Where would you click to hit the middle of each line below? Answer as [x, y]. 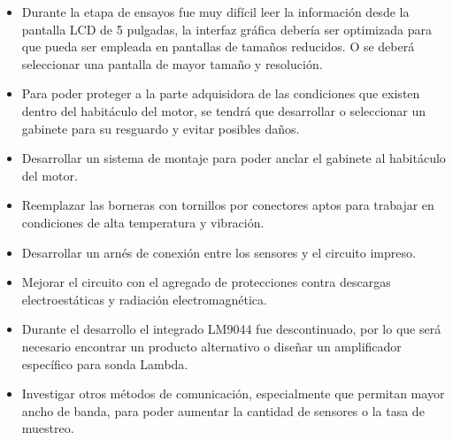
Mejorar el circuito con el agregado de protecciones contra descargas [206, 282]
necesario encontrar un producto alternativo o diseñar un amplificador [211, 346]
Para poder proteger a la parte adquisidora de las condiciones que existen [221, 93]
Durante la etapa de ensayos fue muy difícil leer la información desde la [215, 12]
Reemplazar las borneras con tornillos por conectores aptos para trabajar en [228, 205]
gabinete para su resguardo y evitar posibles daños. [161, 128]
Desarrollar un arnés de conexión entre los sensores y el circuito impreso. [219, 252]
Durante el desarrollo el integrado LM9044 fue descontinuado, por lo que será [231, 329]
